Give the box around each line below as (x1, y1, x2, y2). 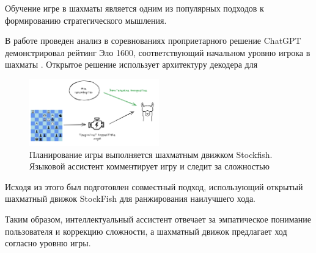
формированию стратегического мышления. (5, 13, 167, 26)
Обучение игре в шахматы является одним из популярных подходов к (5, 2, 264, 14)
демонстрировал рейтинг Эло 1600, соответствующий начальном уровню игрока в (5, 46, 310, 59)
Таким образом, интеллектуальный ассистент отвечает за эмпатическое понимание (5, 213, 312, 226)
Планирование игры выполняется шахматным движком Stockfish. (29, 148, 273, 160)
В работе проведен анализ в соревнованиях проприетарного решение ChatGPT (5, 34, 301, 47)
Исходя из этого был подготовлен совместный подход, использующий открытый (5, 180, 303, 193)
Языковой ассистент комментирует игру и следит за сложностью (29, 160, 270, 173)
